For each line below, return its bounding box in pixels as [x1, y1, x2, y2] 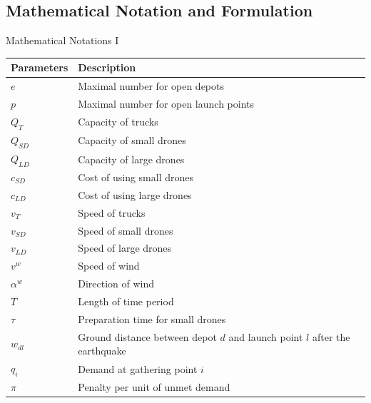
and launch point [228, 329, 303, 344]
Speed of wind [78, 258, 140, 273]
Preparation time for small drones [78, 311, 226, 326]
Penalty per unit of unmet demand [78, 379, 230, 394]
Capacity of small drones [78, 133, 186, 148]
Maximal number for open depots [78, 78, 225, 93]
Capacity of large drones [78, 151, 185, 166]
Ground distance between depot [78, 329, 217, 344]
